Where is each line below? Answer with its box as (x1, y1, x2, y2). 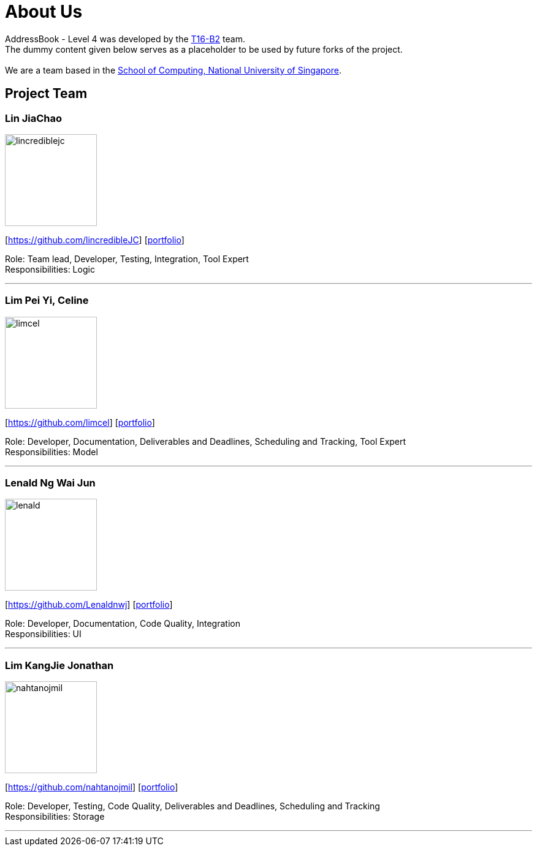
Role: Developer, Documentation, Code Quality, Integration (5, 618, 240, 629)
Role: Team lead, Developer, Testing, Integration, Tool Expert (5, 253, 249, 264)
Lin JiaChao (5, 112, 63, 124)
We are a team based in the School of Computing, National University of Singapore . (5, 64, 342, 75)
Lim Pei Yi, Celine (5, 294, 89, 307)
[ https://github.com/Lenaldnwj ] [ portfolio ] (5, 599, 173, 610)
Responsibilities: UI (5, 629, 82, 640)
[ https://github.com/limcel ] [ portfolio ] (5, 417, 155, 428)
